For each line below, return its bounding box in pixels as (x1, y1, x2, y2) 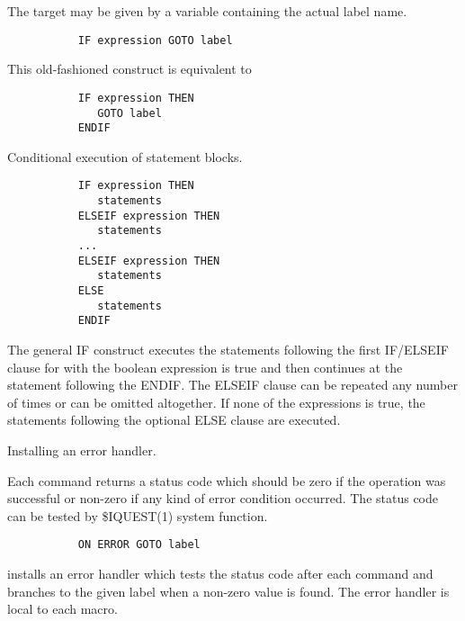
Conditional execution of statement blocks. (7, 147, 243, 166)
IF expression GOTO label (77, 33, 233, 47)
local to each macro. (7, 599, 118, 618)
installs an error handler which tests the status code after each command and (7, 563, 434, 582)
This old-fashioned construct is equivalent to (7, 59, 252, 78)
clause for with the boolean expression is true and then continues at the (7, 357, 403, 376)
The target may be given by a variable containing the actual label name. (7, 2, 407, 20)
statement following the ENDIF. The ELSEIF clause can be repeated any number (7, 375, 458, 394)
